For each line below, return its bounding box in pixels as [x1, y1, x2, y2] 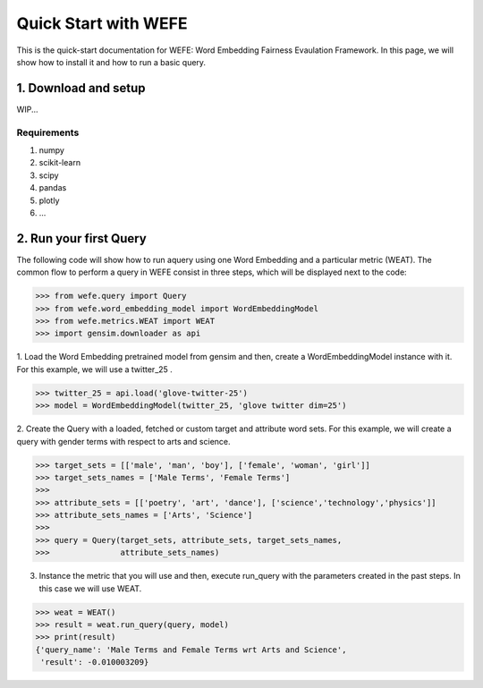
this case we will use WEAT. [38, 582, 142, 594]
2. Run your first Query [16, 231, 147, 246]
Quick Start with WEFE [16, 13, 188, 33]
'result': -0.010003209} [40, 658, 149, 667]
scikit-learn [38, 157, 80, 168]
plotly [38, 195, 60, 206]
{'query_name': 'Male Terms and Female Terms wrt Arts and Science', [35, 644, 347, 655]
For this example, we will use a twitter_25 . [16, 363, 174, 375]
